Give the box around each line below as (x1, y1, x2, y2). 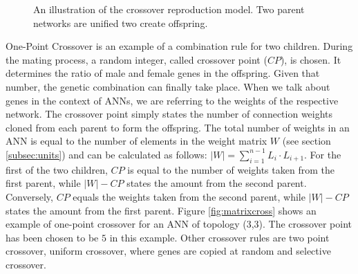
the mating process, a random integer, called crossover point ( (6, 52, 267, 66)
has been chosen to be (6, 230, 99, 244)
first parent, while (6, 176, 81, 190)
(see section (282, 134, 331, 148)
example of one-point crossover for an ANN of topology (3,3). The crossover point (6, 217, 352, 231)
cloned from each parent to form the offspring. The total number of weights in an (6, 120, 350, 134)
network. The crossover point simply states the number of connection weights (6, 107, 333, 121)
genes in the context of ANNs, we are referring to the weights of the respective (6, 93, 339, 107)
